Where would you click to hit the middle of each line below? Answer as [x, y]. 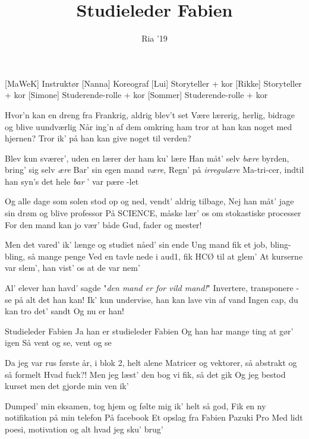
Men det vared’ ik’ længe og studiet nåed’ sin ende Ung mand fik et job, [136, 244]
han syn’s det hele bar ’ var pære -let [72, 181]
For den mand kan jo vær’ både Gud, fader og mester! [103, 224]
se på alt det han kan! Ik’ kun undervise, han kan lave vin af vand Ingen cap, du [152, 299]
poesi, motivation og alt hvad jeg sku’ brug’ [84, 429]
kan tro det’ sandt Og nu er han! [64, 311]
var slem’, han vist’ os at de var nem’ [72, 268]
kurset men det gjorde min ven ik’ [67, 386]
